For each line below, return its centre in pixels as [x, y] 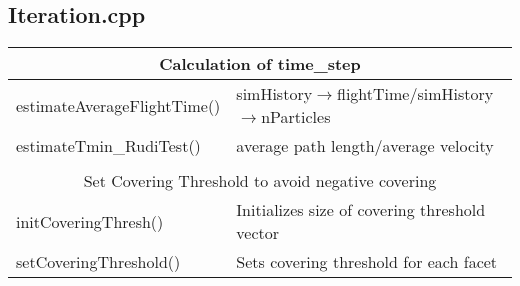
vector [258, 233]
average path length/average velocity [365, 146]
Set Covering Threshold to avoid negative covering [260, 181]
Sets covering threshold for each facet [367, 262]
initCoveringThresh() [90, 221]
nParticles [296, 117]
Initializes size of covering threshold [361, 210]
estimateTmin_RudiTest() [108, 146]
